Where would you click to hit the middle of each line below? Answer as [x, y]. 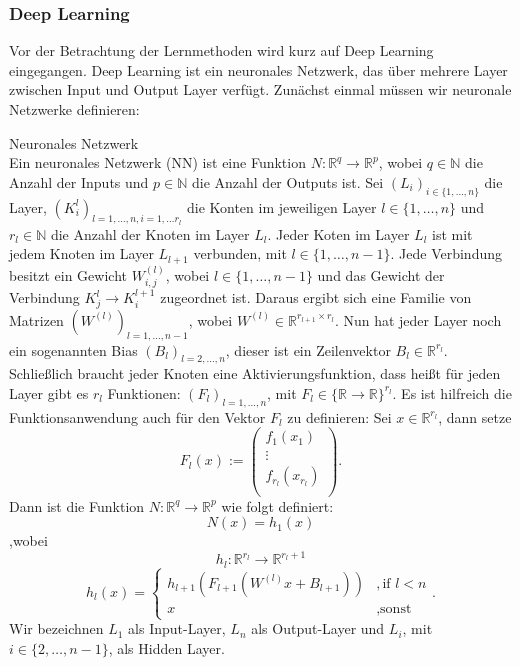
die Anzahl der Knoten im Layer [150, 233]
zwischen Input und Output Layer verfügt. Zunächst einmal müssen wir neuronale [260, 89]
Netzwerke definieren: [74, 109]
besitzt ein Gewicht [68, 274]
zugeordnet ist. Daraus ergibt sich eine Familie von [316, 297]
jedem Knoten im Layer [81, 253]
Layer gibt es [49, 392]
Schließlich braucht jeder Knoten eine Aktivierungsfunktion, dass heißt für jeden [255, 373]
